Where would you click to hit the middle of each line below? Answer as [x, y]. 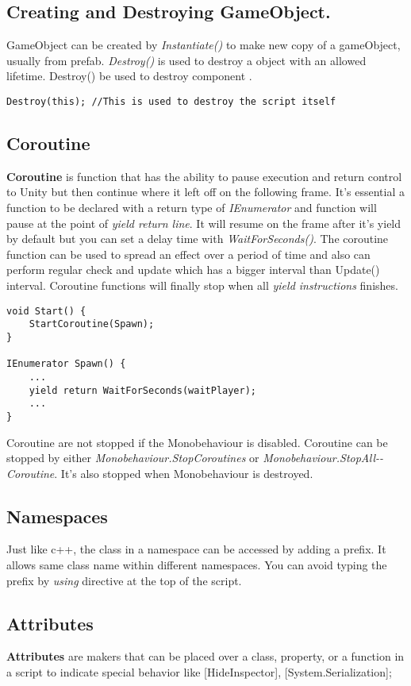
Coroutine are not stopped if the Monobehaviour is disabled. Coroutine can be [197, 442]
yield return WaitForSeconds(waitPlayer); [142, 390]
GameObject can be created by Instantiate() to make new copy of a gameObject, [204, 45]
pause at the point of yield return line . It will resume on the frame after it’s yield [204, 223]
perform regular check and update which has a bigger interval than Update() [193, 270]
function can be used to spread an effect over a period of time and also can [188, 254]
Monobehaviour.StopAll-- [323, 458]
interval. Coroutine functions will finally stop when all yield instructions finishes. [202, 285]
